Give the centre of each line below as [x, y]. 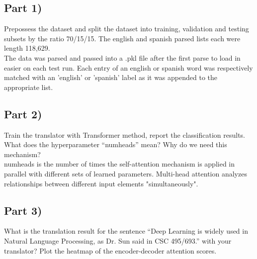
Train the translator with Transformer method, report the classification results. [125, 134]
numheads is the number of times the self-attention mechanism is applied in [120, 164]
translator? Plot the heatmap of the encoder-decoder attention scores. [110, 250]
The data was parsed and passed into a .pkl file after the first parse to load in [122, 57]
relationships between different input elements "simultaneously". [101, 183]
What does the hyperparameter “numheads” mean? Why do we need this [116, 144]
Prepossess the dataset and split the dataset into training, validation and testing [127, 29]
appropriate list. [29, 87]
